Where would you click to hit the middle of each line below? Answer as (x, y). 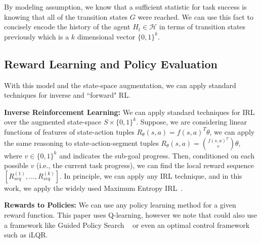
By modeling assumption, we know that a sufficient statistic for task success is (125, 7)
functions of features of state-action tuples (69, 131)
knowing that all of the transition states (66, 16)
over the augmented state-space (53, 122)
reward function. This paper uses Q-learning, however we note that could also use (130, 214)
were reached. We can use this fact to (195, 16)
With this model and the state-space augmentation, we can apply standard (120, 85)
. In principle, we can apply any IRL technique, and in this (151, 175)
